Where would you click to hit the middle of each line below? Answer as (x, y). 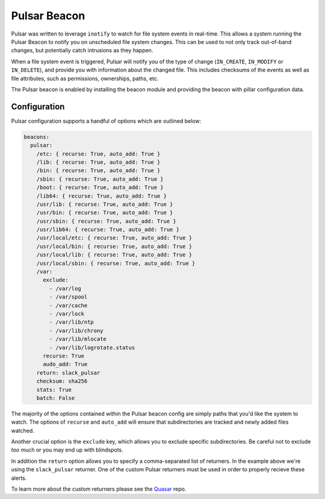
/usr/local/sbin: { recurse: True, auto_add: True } (116, 263)
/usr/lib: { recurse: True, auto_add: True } (105, 204)
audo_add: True (65, 364)
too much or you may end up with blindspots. (67, 450)
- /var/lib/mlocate (78, 339)
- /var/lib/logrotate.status (92, 347)
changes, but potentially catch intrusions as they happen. (82, 51)
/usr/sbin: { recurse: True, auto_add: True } (107, 221)
